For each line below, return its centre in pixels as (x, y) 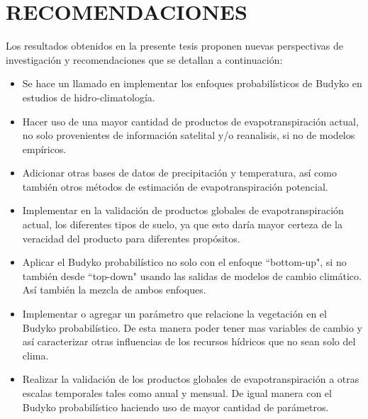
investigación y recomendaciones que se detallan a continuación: (144, 59)
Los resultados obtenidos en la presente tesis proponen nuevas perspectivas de (174, 46)
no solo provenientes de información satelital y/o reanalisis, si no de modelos (189, 135)
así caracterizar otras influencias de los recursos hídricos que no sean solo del (189, 341)
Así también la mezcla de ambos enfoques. (114, 290)
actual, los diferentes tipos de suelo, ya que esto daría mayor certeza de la (183, 224)
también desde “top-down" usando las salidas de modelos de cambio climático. (192, 275)
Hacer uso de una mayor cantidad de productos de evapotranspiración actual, (190, 121)
